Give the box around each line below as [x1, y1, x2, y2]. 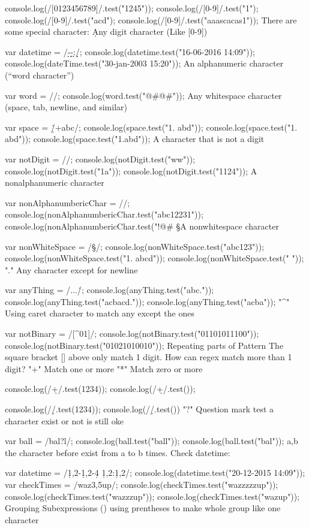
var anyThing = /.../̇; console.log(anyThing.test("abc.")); [5, 283, 214, 296]
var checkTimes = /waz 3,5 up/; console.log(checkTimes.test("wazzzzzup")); [5, 478, 278, 490]
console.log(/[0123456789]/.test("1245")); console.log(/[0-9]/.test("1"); [5, 2, 259, 14]
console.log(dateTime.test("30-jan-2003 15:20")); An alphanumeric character [5, 57, 284, 70]
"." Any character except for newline [5, 263, 138, 276]
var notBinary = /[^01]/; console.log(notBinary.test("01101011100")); [5, 327, 259, 340]
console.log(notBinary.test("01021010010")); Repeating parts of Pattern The [5, 339, 284, 351]
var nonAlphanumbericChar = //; [5, 196, 130, 209]
